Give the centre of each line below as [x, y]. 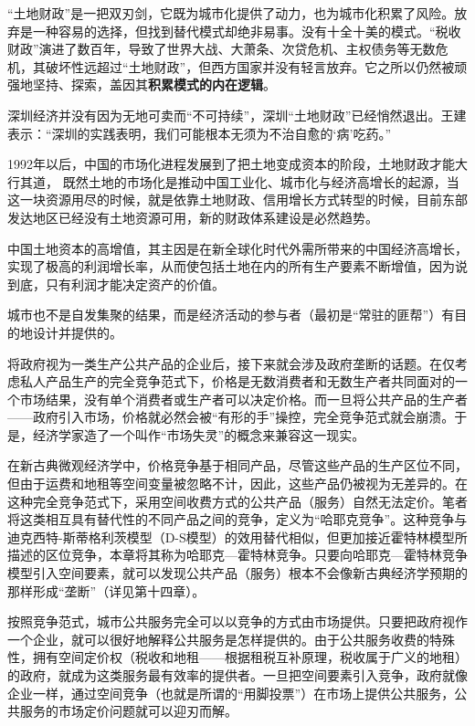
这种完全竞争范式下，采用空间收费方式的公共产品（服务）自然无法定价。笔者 [237, 501]
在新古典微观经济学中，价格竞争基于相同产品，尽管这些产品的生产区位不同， [237, 465]
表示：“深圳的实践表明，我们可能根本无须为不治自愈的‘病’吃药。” [199, 133]
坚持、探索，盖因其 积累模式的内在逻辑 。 [154, 84]
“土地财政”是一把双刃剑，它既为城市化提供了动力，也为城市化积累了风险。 [231, 13]
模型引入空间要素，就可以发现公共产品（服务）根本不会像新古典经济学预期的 [237, 573]
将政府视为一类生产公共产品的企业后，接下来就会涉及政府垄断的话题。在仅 [231, 363]
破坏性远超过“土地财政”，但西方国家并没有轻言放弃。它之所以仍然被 [250, 66]
